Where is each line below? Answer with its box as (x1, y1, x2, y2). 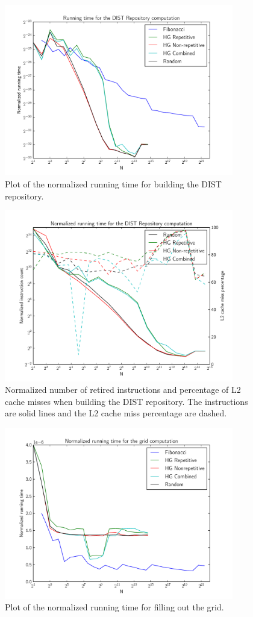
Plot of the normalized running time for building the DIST (5, 178, 222, 190)
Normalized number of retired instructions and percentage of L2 (5, 383, 241, 396)
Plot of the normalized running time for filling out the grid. (5, 601, 224, 613)
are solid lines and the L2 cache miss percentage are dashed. (5, 407, 227, 419)
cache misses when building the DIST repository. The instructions (5, 395, 248, 407)
